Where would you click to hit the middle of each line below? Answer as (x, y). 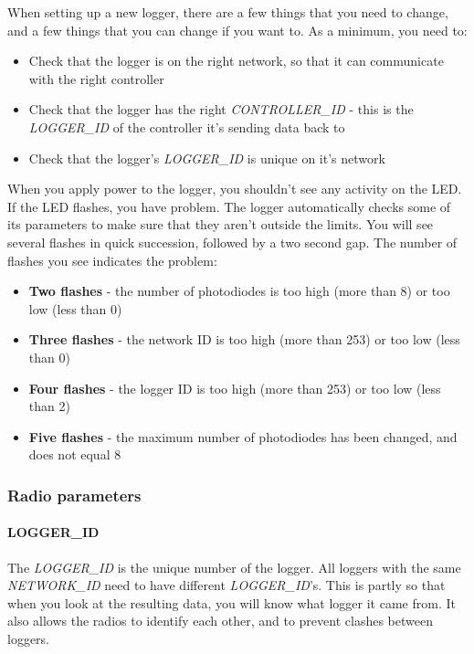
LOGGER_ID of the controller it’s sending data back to (187, 127)
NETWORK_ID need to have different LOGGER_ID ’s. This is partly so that (226, 585)
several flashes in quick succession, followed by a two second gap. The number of (232, 242)
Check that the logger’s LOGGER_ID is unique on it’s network (207, 158)
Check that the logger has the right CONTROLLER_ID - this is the (221, 109)
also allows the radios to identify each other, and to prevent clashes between (220, 621)
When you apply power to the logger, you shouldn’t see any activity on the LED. (235, 189)
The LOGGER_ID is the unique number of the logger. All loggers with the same (234, 567)
